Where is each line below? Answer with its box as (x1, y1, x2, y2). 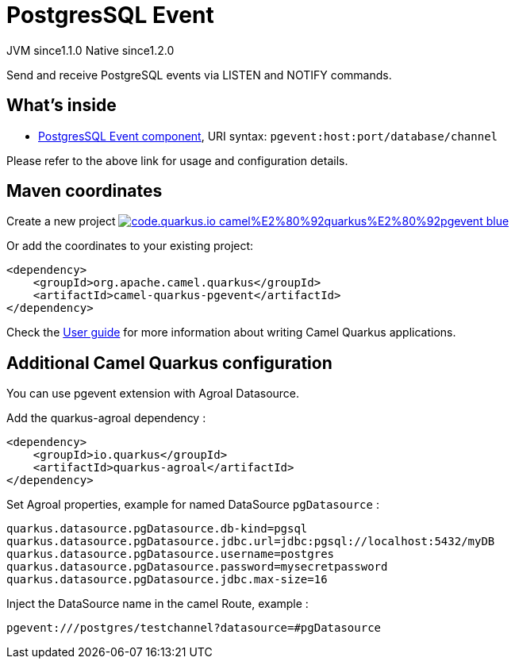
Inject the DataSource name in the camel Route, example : (6, 597, 309, 611)
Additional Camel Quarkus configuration (6, 352, 332, 373)
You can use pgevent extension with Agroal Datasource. (6, 386, 300, 401)
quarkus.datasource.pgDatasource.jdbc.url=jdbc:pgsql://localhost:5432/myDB (6, 535, 495, 548)
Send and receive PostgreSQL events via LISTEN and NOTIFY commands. (6, 67, 392, 82)
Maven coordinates (6, 181, 163, 202)
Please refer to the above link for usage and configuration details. (6, 153, 348, 167)
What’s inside (6, 95, 117, 116)
